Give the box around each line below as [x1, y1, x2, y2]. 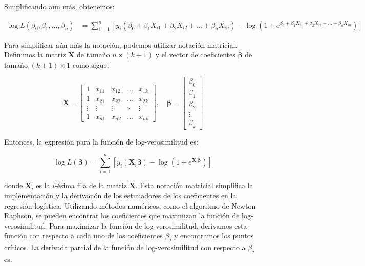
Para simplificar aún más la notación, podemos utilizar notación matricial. [4, 39, 238, 50]
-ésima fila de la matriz [55, 180, 127, 191]
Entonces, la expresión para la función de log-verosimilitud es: [4, 136, 199, 147]
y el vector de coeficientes [155, 49, 235, 60]
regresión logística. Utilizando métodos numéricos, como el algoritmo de [4, 200, 229, 211]
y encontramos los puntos [174, 230, 254, 241]
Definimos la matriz [4, 49, 66, 60]
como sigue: [72, 59, 109, 70]
